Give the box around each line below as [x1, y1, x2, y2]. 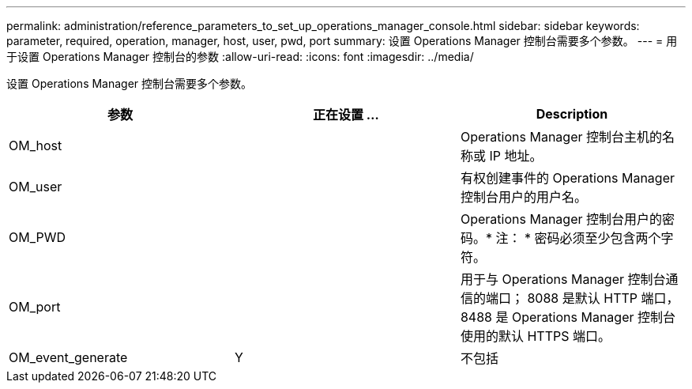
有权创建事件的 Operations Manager [460, 170, 675, 186]
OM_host [9, 138, 62, 153]
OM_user [9, 179, 62, 194]
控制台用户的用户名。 [460, 189, 587, 205]
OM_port [9, 299, 61, 315]
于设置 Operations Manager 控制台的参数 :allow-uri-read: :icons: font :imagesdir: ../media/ [6, 50, 474, 63]
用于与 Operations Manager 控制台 [460, 271, 666, 287]
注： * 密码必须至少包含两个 [495, 230, 661, 246]
